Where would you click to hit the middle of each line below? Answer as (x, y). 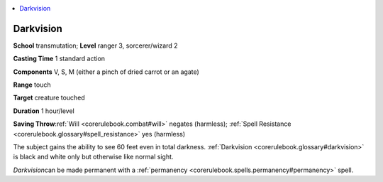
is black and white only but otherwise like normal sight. (93, 157)
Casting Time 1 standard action (59, 59)
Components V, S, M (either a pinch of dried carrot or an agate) (106, 72)
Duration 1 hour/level (44, 111)
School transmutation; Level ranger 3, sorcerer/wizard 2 (95, 45)
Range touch (32, 85)
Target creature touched (49, 98)
